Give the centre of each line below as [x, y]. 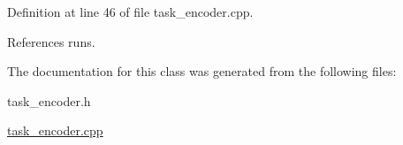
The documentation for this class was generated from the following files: [202, 71]
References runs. [51, 41]
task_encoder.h [49, 100]
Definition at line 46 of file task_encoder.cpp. [130, 11]
